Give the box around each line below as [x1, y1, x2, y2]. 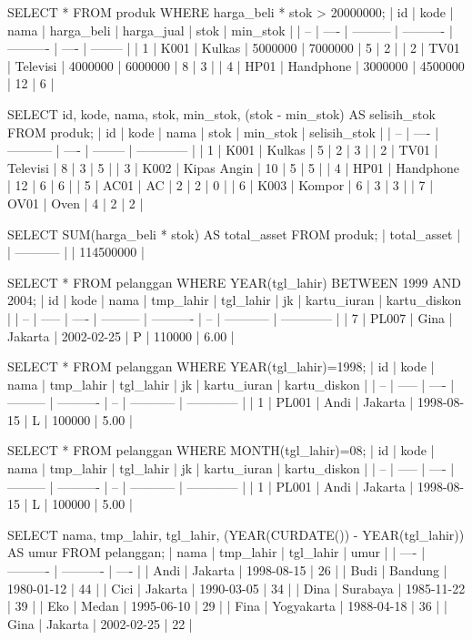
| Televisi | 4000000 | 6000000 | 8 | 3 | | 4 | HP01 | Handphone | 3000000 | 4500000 [7, 56, 465, 75]
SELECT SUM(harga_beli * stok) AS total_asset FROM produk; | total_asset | [7, 224, 461, 243]
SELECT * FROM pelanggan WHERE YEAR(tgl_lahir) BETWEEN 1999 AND [7, 272, 461, 291]
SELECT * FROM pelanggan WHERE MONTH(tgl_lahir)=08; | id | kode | [7, 441, 435, 460]
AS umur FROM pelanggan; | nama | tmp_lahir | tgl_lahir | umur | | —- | [7, 543, 426, 562]
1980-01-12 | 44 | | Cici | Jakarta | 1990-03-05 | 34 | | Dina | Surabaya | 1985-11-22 [7, 578, 466, 597]
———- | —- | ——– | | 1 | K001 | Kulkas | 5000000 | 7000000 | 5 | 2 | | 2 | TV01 [7, 38, 460, 57]
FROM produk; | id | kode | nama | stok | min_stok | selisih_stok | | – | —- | [7, 122, 439, 141]
